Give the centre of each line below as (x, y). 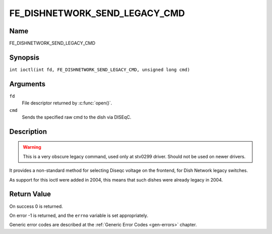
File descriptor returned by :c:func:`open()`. (67, 103)
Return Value (30, 194)
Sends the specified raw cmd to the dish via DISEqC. (77, 117)
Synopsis (24, 57)
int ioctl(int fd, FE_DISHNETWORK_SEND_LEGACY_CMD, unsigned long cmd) (100, 70)
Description (28, 131)
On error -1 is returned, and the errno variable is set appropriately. (79, 215)
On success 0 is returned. (36, 206)
